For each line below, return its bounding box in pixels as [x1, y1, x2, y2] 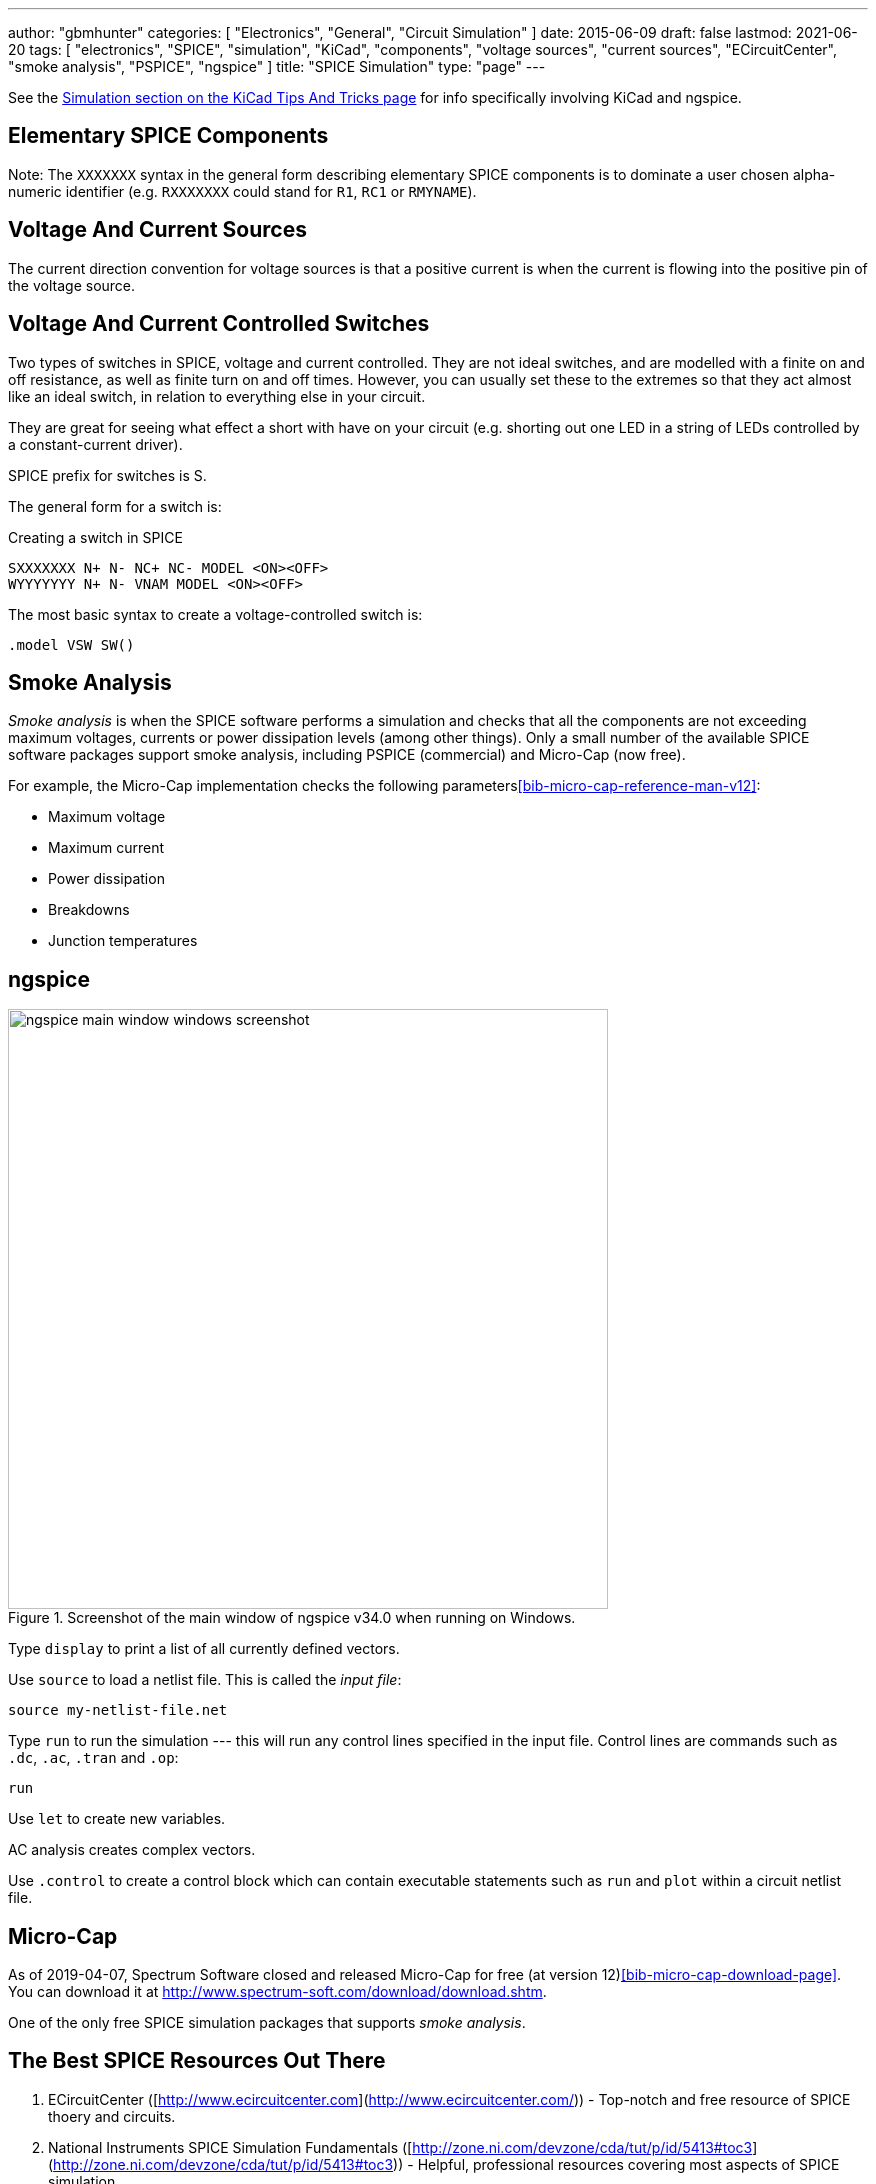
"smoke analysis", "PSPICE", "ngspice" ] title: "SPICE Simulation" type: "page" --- [8, 58, 546, 75]
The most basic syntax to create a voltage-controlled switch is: [8, 605, 423, 623]
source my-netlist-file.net [8, 1702, 228, 1719]
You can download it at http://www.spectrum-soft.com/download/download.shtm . [8, 1983, 547, 2001]
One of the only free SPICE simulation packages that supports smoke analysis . [8, 2014, 526, 2032]
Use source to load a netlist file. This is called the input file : [8, 1671, 402, 1689]
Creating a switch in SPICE [8, 528, 183, 546]
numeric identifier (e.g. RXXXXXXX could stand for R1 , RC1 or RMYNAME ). [8, 182, 477, 200]
